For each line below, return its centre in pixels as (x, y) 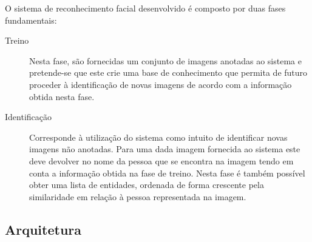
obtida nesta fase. (62, 96)
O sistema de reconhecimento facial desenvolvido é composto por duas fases (145, 8)
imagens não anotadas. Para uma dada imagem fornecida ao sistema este (165, 149)
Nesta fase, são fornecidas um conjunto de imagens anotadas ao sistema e (165, 60)
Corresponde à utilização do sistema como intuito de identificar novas (158, 137)
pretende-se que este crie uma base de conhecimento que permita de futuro (168, 72)
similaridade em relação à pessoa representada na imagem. (138, 196)
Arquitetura (43, 229)
